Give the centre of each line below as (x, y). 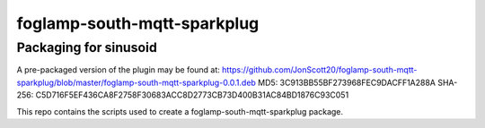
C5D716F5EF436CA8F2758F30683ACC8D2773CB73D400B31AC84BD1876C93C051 (192, 95)
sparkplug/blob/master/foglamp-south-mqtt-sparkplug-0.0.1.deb (136, 82)
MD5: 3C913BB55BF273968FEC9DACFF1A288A (346, 82)
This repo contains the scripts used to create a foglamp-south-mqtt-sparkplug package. (180, 111)
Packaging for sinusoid (87, 47)
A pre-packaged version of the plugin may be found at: (118, 70)
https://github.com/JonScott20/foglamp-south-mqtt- (319, 70)
